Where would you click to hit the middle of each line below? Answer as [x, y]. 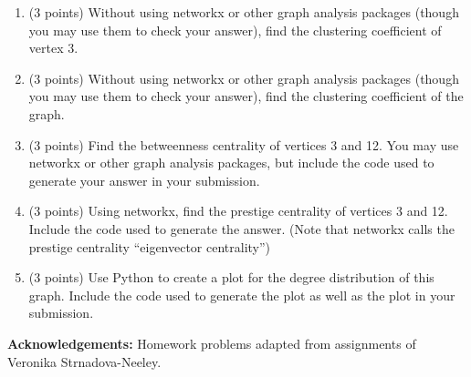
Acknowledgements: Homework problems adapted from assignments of [212, 343]
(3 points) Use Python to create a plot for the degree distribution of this [231, 277]
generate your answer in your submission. [144, 180]
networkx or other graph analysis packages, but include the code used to [231, 163]
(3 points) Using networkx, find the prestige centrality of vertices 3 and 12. [238, 211]
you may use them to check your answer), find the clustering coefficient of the [246, 96]
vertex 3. [53, 48]
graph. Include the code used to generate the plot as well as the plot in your [242, 295]
